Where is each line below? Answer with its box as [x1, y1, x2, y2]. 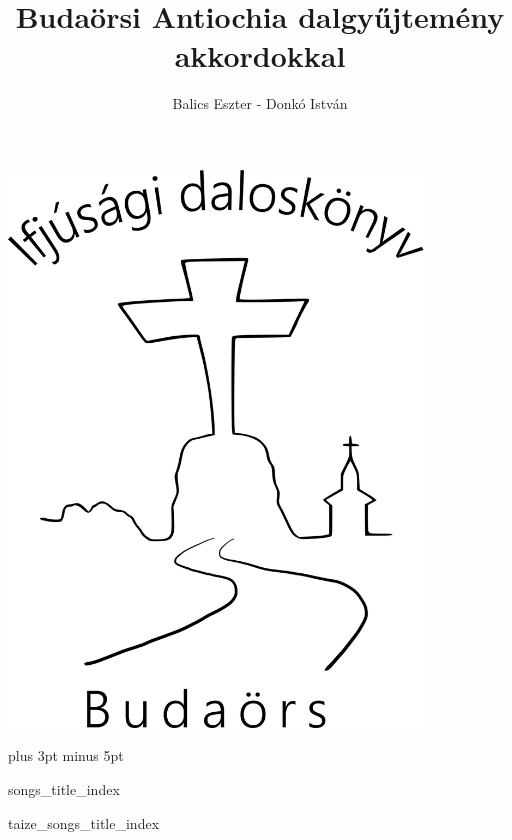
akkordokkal [174, 35, 346, 76]
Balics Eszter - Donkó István [172, 93, 348, 114]
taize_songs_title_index [8, 812, 160, 833]
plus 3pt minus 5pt [8, 745, 124, 766]
